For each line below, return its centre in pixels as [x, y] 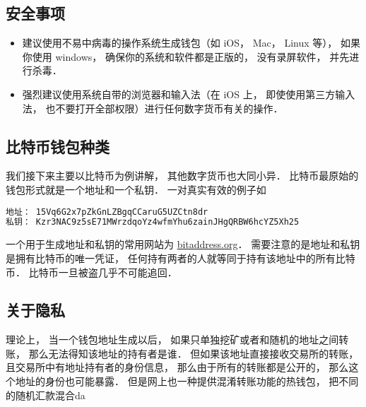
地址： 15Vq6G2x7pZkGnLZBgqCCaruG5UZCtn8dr [107, 212]
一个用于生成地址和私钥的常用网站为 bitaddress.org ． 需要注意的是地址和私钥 [183, 244]
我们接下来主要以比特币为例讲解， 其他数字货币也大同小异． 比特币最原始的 [182, 176]
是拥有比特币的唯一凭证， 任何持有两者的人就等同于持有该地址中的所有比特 [181, 258]
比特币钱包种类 [58, 146]
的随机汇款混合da [46, 395]
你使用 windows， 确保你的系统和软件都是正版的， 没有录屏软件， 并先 [186, 56]
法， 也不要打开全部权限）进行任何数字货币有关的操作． [153, 108]
